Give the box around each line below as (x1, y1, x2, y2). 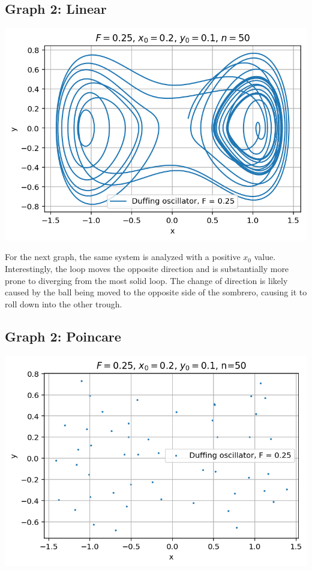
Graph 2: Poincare (5, 327, 121, 345)
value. (254, 250, 276, 263)
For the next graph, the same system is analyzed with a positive (5, 250, 241, 263)
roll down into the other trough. (5, 297, 122, 310)
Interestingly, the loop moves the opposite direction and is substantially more (5, 262, 289, 275)
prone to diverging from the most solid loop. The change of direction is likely (5, 274, 288, 286)
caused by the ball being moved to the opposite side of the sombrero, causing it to (5, 286, 307, 298)
